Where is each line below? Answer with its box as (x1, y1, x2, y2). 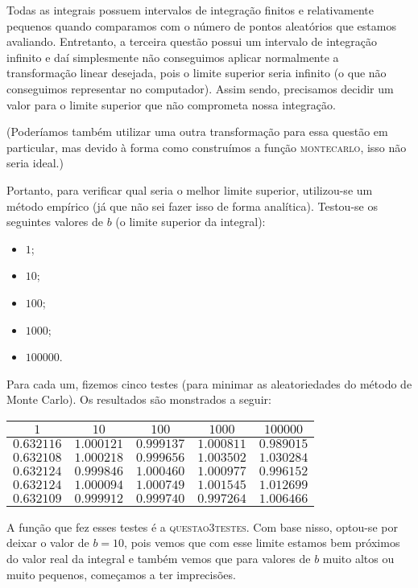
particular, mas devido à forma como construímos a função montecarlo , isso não (6, 138, 407, 155)
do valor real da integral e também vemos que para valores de (6, 550, 311, 567)
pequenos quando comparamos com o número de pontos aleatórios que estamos (6, 17, 396, 34)
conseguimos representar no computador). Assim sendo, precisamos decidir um (6, 80, 394, 97)
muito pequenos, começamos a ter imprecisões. (6, 565, 236, 582)
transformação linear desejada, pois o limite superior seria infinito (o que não (6, 64, 387, 81)
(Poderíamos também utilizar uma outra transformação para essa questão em (6, 123, 388, 140)
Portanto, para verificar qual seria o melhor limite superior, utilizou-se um (6, 181, 373, 198)
